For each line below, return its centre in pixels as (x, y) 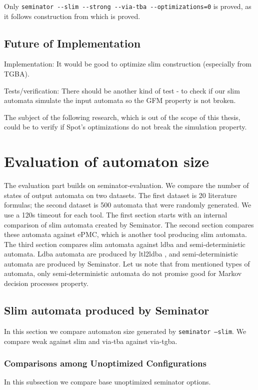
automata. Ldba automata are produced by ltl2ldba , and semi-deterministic (121, 254)
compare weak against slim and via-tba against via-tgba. (91, 341)
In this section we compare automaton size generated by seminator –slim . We (125, 331)
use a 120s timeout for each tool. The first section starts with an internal (116, 214)
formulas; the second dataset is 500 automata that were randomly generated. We (128, 205)
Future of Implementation (72, 43)
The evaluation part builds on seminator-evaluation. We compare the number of (126, 185)
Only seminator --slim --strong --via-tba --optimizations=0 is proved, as (128, 6)
